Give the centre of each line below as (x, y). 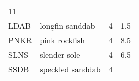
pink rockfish (62, 40)
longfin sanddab (67, 26)
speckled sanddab (70, 69)
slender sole (60, 54)
